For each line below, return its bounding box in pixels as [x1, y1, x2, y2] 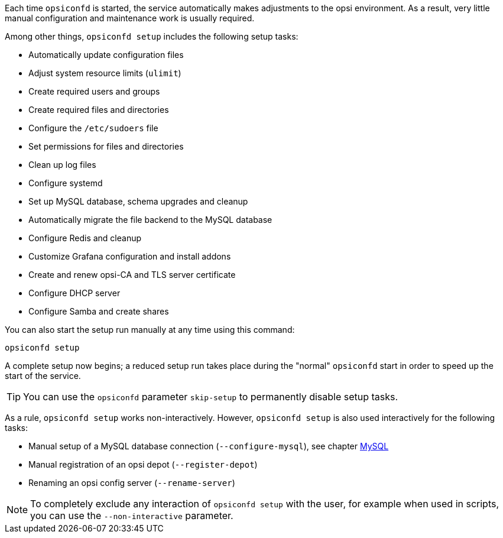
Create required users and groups [28, 86, 160, 96]
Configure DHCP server [28, 288, 121, 298]
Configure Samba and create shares [28, 306, 169, 316]
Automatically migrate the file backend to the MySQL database [28, 215, 272, 225]
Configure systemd [28, 178, 103, 188]
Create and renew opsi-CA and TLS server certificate [28, 270, 236, 280]
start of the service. [5, 371, 81, 381]
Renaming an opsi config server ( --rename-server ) [28, 478, 235, 488]
